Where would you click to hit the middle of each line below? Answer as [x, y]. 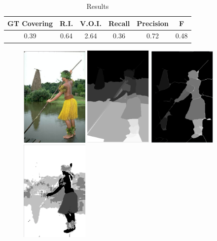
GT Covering [30, 23]
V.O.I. [91, 23]
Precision [153, 23]
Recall [119, 23]
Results [98, 6]
